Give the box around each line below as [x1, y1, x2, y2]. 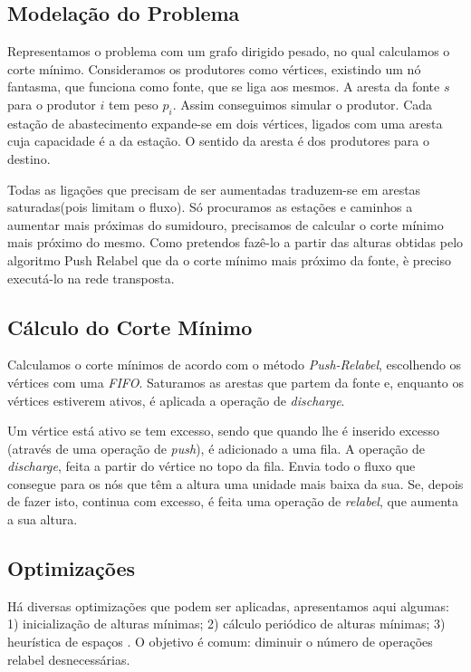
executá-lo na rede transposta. [7, 268, 175, 287]
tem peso [108, 94, 159, 113]
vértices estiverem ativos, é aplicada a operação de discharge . [7, 390, 345, 409]
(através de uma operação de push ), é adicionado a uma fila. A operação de [7, 438, 425, 457]
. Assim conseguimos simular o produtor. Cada [172, 94, 433, 113]
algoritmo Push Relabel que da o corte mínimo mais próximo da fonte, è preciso [7, 250, 451, 269]
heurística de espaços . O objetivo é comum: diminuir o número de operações [7, 632, 433, 651]
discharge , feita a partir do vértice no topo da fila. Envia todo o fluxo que [7, 456, 416, 475]
